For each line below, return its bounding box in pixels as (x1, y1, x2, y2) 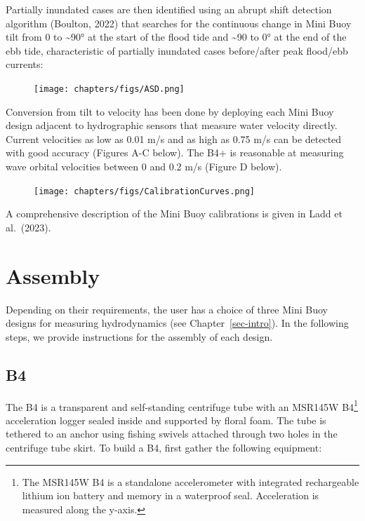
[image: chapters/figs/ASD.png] (34, 83, 185, 94)
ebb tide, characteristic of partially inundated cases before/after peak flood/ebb (6, 43, 348, 57)
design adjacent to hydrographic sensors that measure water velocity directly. (6, 118, 338, 133)
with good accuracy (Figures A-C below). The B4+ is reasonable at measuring (6, 145, 344, 160)
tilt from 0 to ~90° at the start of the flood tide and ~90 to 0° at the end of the (6, 29, 347, 44)
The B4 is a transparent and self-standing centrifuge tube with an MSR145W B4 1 (6, 397, 358, 414)
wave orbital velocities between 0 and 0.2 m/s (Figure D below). (6, 159, 282, 173)
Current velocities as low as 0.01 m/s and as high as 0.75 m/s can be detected (6, 131, 342, 146)
